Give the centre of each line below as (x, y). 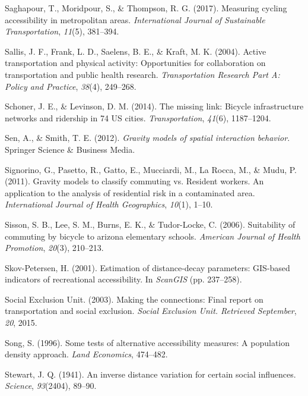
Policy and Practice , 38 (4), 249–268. (71, 86)
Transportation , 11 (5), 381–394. (62, 31)
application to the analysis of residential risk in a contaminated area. (130, 192)
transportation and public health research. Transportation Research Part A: (142, 74)
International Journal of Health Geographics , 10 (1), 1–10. (109, 204)
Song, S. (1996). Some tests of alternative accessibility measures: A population (147, 342)
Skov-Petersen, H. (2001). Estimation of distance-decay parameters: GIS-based (147, 267)
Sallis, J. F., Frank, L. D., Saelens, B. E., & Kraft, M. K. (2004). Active (136, 51)
